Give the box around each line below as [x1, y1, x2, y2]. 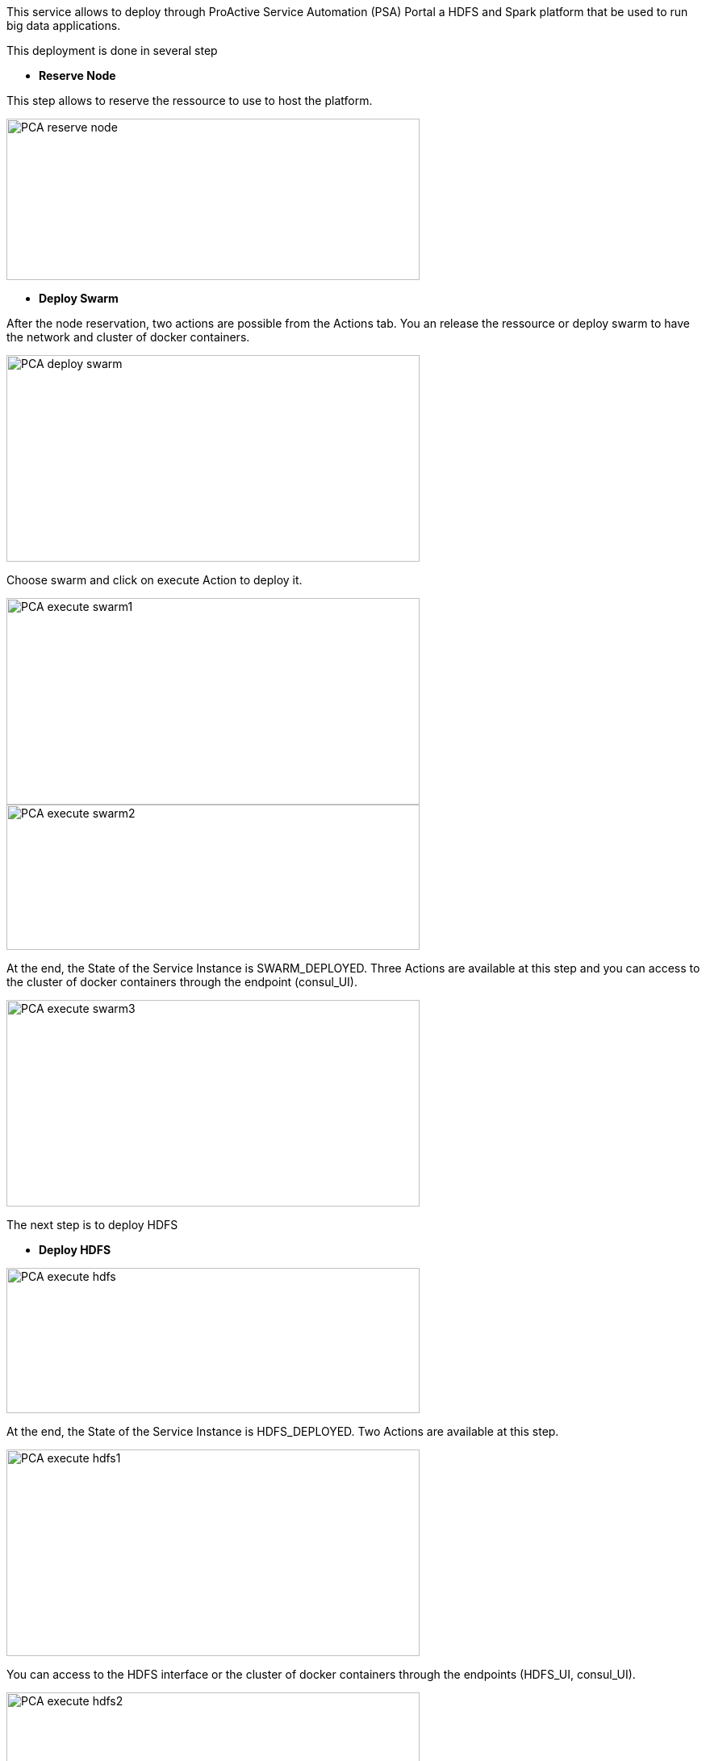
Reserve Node [39, 69, 116, 82]
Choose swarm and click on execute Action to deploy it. [6, 573, 303, 587]
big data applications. [6, 19, 121, 32]
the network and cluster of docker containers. [6, 330, 250, 344]
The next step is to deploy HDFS [6, 1218, 178, 1232]
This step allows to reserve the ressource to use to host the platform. [6, 94, 373, 107]
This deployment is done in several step [6, 44, 218, 57]
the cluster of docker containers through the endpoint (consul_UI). [6, 975, 357, 989]
